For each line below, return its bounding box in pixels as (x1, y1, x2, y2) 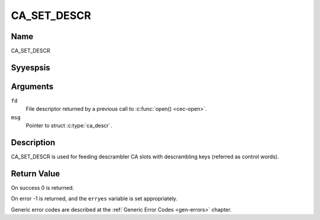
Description (11, 137, 56, 148)
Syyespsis (11, 62, 50, 72)
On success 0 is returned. (11, 184, 74, 191)
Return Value (11, 168, 60, 178)
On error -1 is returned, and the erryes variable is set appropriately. (11, 195, 178, 202)
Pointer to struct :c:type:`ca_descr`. (25, 122, 112, 129)
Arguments (11, 81, 54, 91)
